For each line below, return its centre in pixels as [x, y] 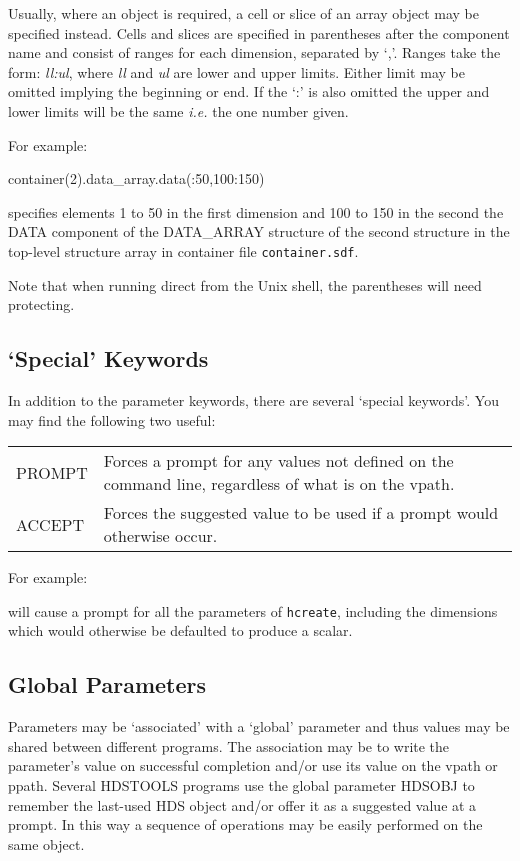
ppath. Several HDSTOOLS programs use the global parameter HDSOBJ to [241, 785]
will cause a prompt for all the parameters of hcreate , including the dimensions [253, 610]
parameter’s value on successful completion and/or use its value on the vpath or [253, 765]
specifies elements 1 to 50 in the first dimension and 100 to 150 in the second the [256, 211]
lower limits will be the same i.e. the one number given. [178, 110]
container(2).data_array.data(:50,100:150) [136, 178]
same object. [46, 843]
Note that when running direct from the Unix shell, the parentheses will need [245, 284]
